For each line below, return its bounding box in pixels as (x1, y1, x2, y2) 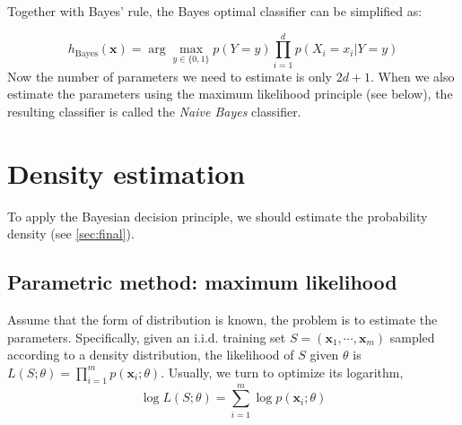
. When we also (370, 66, 455, 85)
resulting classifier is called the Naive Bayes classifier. (7, 101, 301, 120)
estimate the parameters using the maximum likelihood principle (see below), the (7, 84, 453, 103)
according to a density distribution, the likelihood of (7, 345, 294, 364)
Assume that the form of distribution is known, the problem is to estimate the (7, 310, 438, 329)
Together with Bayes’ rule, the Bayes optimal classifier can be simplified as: (7, 2, 423, 20)
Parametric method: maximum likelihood (7, 268, 397, 296)
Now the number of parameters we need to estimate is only (7, 66, 332, 85)
